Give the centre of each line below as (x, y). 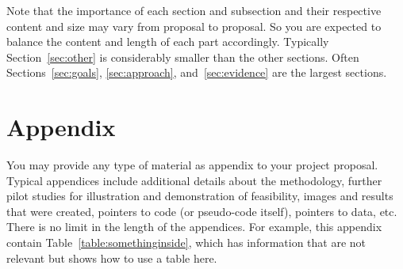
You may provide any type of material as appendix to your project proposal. (192, 165)
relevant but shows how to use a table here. (112, 258)
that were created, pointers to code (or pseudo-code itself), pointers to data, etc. (202, 211)
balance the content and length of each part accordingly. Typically (168, 42)
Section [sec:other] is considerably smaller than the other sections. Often (183, 57)
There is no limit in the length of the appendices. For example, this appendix (194, 227)
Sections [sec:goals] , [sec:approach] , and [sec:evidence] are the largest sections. (197, 72)
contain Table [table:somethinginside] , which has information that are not (186, 242)
